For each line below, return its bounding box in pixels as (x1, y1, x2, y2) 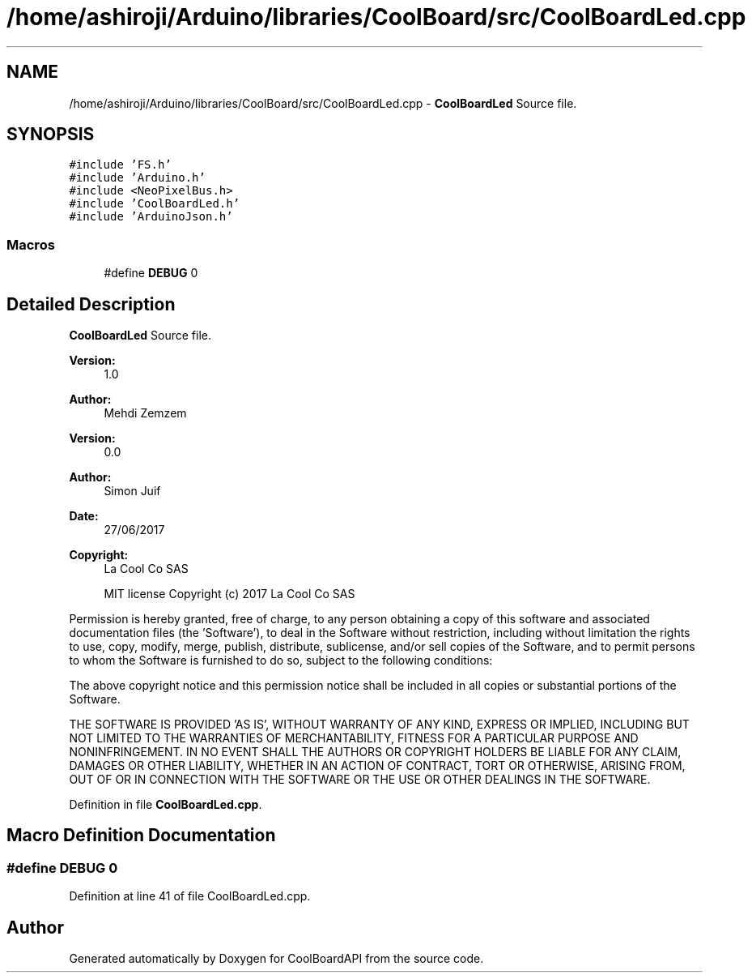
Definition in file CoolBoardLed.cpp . (69, 797, 262, 812)
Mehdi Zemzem (104, 406, 187, 421)
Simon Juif (104, 484, 161, 498)
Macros (6, 236, 55, 253)
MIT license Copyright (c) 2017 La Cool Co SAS (104, 587, 355, 601)
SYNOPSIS (6, 124, 95, 145)
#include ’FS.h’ (69, 158, 172, 172)
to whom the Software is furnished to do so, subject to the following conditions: (69, 653, 493, 668)
